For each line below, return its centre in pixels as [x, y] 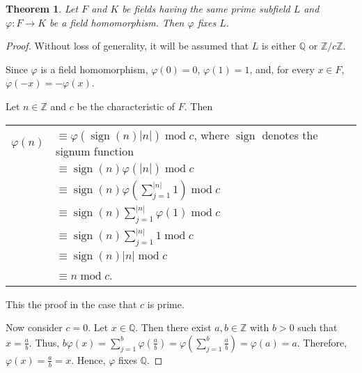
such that [317, 327]
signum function [95, 151]
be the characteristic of [126, 106]
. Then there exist [173, 327]
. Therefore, [322, 342]
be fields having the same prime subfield [206, 8]
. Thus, [44, 342]
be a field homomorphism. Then [117, 22]
